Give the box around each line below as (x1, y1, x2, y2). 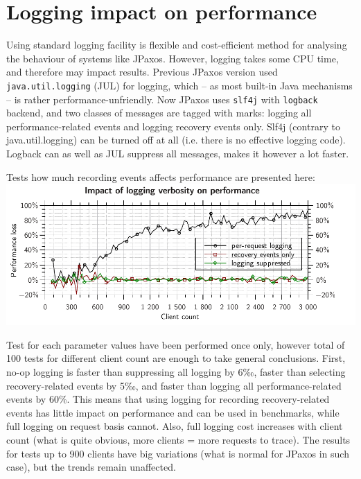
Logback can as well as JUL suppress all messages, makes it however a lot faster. (6, 146, 349, 160)
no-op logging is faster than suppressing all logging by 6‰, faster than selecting (6, 365, 346, 379)
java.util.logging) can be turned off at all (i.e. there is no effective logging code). (6, 132, 346, 147)
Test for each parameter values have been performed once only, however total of (6, 337, 345, 351)
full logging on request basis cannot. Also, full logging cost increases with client (6, 419, 343, 433)
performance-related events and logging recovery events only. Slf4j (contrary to (6, 119, 340, 133)
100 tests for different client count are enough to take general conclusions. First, (6, 351, 346, 365)
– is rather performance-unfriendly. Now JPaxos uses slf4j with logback (6, 92, 318, 106)
